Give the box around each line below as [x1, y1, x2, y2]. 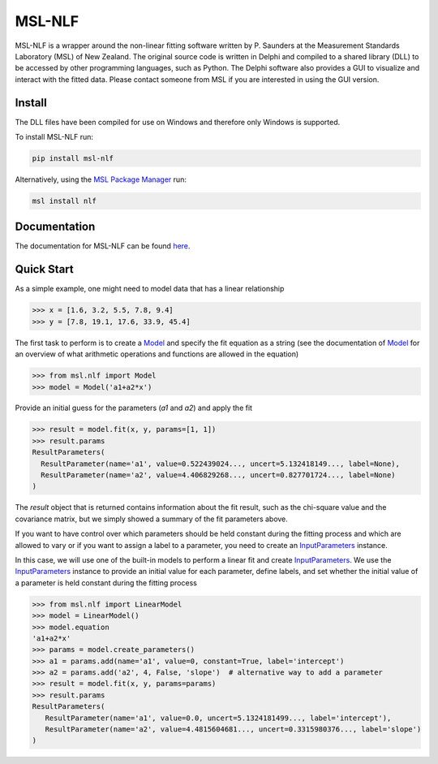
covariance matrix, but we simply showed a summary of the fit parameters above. [15, 514, 288, 524]
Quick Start [15, 262, 74, 276]
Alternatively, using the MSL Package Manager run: [15, 175, 187, 184]
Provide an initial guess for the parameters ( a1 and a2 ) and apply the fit [15, 403, 253, 413]
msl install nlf [32, 196, 97, 205]
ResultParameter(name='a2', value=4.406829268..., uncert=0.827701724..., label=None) [41, 471, 397, 480]
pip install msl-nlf [32, 154, 114, 162]
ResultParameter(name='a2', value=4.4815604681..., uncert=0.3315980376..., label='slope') [45, 725, 422, 734]
